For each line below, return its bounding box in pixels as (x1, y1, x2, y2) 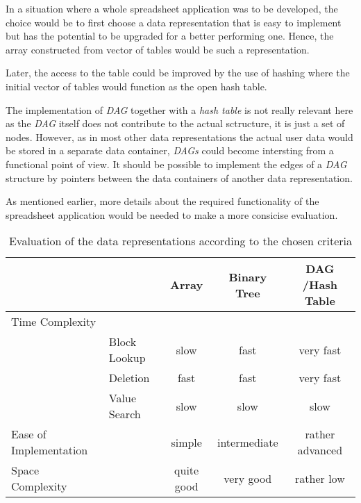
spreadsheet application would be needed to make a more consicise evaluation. (6, 207, 338, 222)
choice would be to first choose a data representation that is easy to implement (6, 15, 342, 29)
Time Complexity (11, 313, 96, 330)
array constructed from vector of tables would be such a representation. (6, 42, 310, 56)
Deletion (108, 370, 150, 386)
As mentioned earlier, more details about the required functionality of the (6, 194, 319, 208)
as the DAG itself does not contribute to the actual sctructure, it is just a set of (6, 116, 345, 131)
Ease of (11, 426, 47, 443)
